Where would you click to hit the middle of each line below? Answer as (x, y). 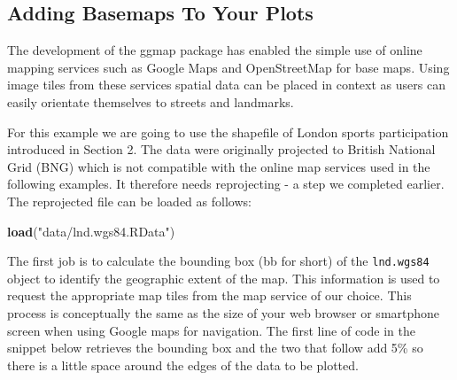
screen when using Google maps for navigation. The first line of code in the (211, 330)
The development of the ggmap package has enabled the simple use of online (215, 50)
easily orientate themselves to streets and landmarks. (151, 101)
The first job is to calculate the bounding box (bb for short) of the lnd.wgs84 (218, 261)
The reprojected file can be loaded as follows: (129, 201)
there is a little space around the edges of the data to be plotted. (183, 364)
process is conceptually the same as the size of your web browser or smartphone (224, 312)
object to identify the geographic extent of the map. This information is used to (224, 278)
